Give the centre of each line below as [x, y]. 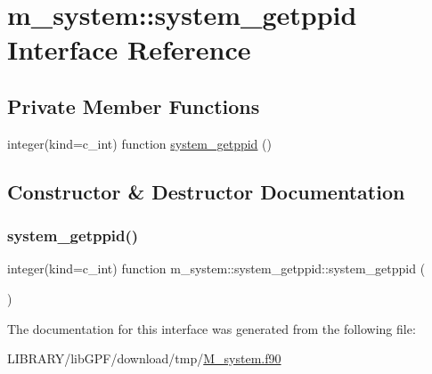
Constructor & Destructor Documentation [206, 191]
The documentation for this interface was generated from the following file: [212, 328]
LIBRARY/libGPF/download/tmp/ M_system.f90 [144, 358]
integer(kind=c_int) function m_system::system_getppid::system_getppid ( [216, 268]
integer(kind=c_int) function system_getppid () [139, 143]
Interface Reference [129, 49]
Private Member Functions [134, 106]
